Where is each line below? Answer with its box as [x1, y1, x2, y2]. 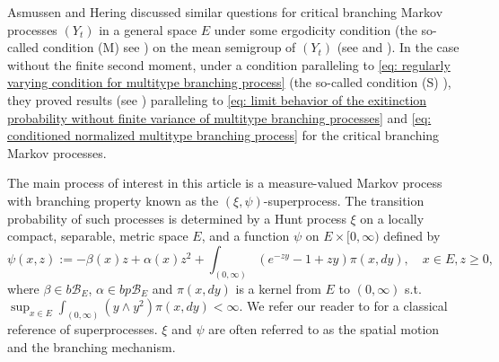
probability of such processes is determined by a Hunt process [7, 208, 346, 227]
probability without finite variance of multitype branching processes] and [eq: [7, 108, 432, 127]
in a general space [99, 20, 197, 39]
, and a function [201, 226, 290, 245]
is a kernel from [235, 278, 321, 297]
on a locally [360, 208, 425, 227]
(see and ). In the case [337, 38, 460, 57]
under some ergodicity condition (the [214, 20, 417, 39]
